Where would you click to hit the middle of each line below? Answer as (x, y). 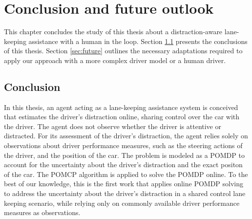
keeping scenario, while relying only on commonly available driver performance (122, 203)
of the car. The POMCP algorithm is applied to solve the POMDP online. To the (126, 174)
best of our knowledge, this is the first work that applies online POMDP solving (124, 184)
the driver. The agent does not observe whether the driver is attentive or (113, 126)
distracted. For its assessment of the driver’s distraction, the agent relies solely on (126, 136)
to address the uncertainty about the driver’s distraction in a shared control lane (125, 193)
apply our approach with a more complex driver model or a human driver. (115, 60)
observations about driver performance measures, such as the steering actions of (123, 145)
